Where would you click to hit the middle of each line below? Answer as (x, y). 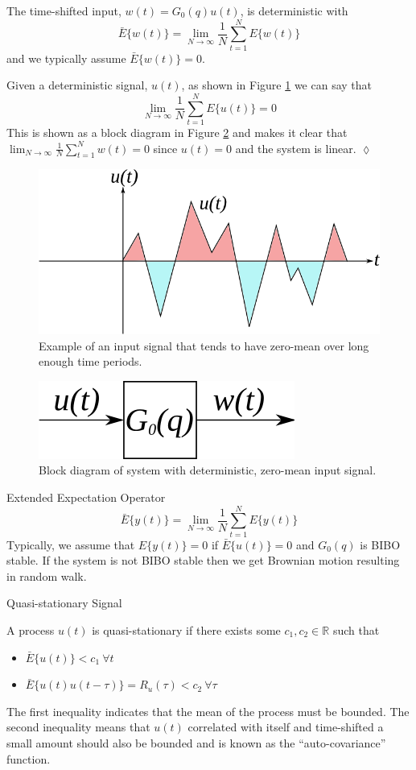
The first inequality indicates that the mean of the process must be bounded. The (208, 711)
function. (29, 758)
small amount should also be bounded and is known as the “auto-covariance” (196, 742)
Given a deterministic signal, (77, 85)
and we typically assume (66, 58)
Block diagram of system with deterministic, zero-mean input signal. (208, 470)
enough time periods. (91, 361)
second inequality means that (78, 727)
